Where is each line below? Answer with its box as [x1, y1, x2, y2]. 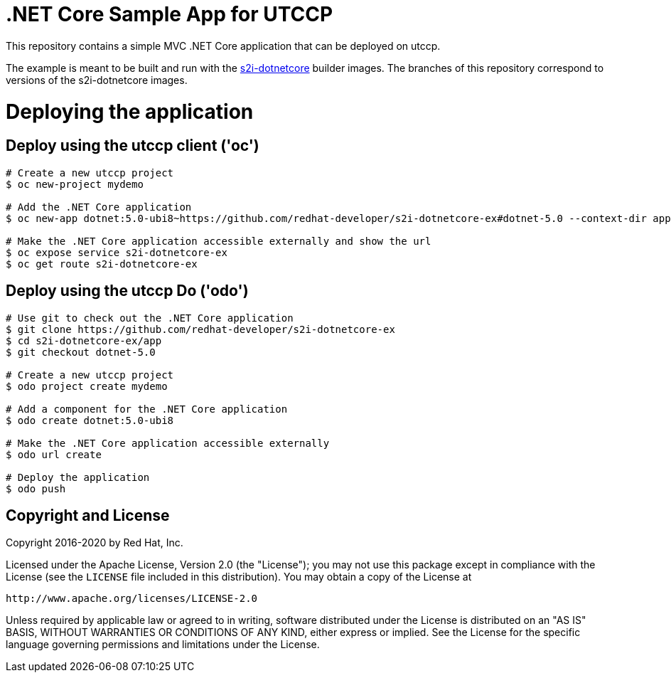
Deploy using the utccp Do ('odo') [6, 282, 249, 300]
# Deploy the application [6, 471, 150, 483]
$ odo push [6, 482, 66, 494]
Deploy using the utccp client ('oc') [6, 137, 259, 155]
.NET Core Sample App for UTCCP [6, 2, 333, 26]
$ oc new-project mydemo [6, 178, 144, 190]
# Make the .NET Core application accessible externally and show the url [6, 235, 431, 247]
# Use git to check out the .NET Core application [6, 312, 294, 324]
